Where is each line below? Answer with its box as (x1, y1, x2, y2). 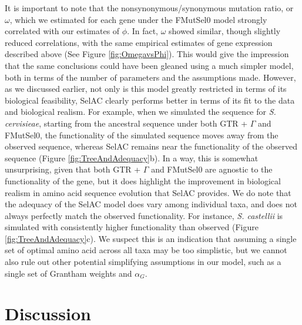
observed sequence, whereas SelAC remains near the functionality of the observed (5, 140, 297, 152)
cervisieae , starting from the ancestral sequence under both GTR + (5, 117, 248, 129)
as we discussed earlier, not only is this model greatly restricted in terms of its (5, 82, 287, 95)
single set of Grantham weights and (5, 267, 132, 279)
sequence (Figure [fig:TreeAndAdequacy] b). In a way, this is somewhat (5, 151, 259, 164)
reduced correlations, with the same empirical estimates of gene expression (5, 36, 273, 48)
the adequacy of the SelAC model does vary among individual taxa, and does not (5, 198, 297, 210)
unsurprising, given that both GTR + (5, 163, 141, 175)
